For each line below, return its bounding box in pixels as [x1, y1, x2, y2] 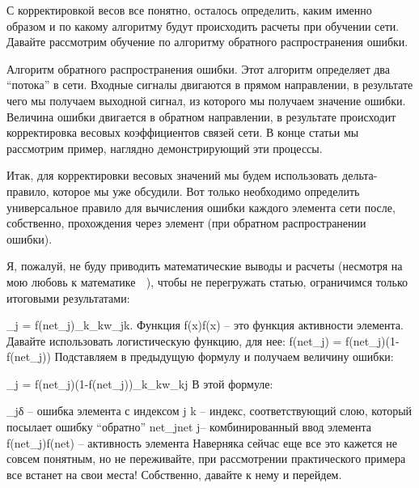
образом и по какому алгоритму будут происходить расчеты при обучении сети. [6, 17, 400, 34]
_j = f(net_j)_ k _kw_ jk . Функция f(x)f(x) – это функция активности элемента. [6, 316, 404, 333]
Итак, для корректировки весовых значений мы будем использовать [6, 167, 339, 184]
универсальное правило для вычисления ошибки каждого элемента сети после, [6, 198, 396, 215]
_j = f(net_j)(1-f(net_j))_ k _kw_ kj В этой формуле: [6, 375, 273, 392]
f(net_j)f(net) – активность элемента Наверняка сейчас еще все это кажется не [6, 434, 398, 451]
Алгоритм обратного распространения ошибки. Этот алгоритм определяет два [6, 60, 390, 77]
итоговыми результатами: [6, 289, 130, 306]
